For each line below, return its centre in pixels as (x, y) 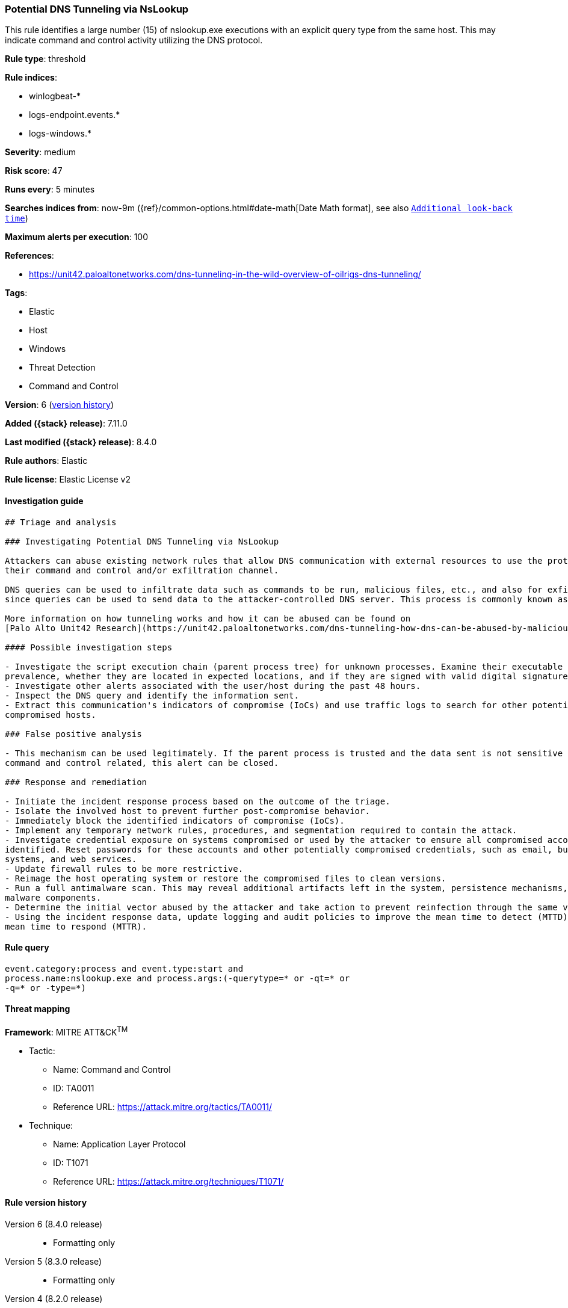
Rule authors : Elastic (46, 461)
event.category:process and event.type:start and (124, 968)
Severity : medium (41, 152)
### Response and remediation (76, 782)
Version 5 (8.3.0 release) (54, 1261)
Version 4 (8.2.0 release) (54, 1298)
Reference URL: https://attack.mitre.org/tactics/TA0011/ (163, 1106)
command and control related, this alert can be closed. (142, 763)
